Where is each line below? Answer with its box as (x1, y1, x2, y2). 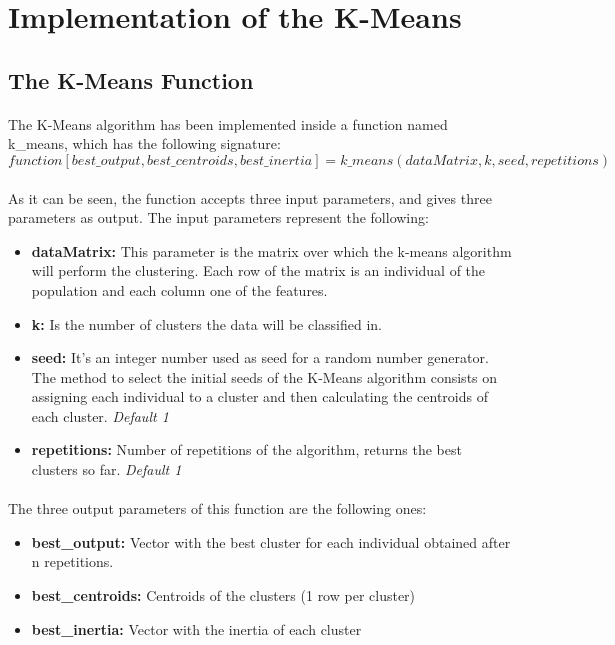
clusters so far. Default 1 (31, 459, 182, 480)
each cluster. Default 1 (31, 405, 169, 426)
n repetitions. (31, 551, 114, 572)
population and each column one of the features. (31, 279, 328, 300)
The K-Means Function (8, 64, 254, 95)
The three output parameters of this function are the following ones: (8, 498, 427, 519)
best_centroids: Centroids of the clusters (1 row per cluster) (31, 585, 416, 606)
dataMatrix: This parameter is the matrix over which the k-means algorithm (31, 240, 512, 261)
